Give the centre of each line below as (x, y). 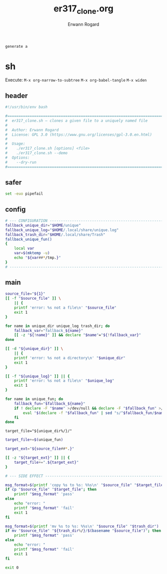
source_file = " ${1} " (25, 294)
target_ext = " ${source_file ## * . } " (40, 449)
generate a (16, 46)
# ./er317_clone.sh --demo (37, 153)
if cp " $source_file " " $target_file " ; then (51, 490)
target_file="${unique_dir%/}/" (39, 431)
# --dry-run (21, 162)
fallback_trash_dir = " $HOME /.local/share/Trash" (55, 235)
